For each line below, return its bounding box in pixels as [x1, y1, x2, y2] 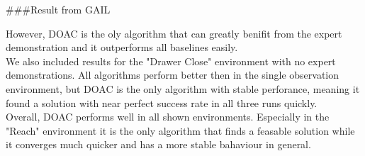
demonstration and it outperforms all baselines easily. [6, 40, 238, 55]
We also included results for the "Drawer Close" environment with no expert [6, 53, 336, 68]
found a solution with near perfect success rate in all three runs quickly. [6, 95, 318, 110]
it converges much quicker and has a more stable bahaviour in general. [6, 137, 311, 152]
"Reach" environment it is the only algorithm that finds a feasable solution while [6, 123, 355, 138]
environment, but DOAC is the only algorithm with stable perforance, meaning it [6, 81, 360, 96]
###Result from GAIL [6, 2, 111, 16]
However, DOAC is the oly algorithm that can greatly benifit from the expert [6, 26, 342, 40]
